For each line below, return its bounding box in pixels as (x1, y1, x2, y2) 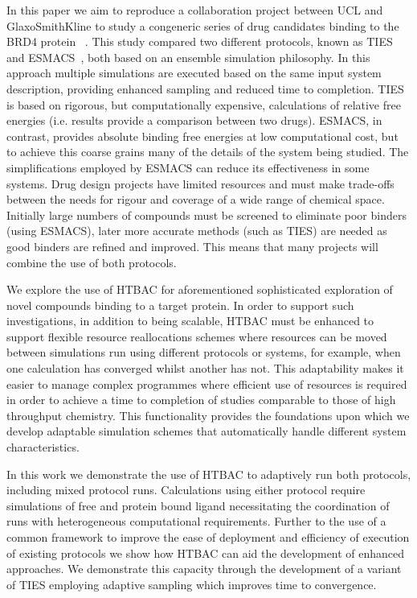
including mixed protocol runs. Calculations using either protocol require (6, 481, 366, 498)
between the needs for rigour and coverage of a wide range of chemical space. (6, 191, 385, 208)
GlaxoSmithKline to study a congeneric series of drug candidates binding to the (6, 17, 399, 34)
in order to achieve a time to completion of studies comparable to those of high (6, 391, 396, 408)
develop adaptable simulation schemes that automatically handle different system (6, 423, 407, 439)
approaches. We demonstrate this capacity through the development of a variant (6, 560, 402, 577)
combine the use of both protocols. (6, 254, 177, 270)
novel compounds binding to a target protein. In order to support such (6, 296, 354, 313)
